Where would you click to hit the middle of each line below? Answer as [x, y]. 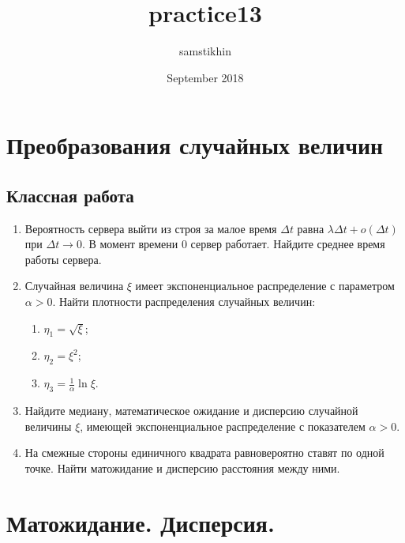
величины [48, 426]
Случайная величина [74, 286]
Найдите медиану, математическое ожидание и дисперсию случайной [191, 411]
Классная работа [70, 195]
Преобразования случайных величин [195, 145]
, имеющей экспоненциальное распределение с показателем [223, 426]
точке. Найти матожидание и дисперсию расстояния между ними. [182, 468]
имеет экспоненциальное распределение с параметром [265, 286]
